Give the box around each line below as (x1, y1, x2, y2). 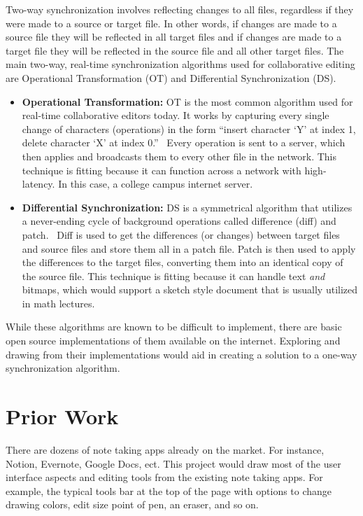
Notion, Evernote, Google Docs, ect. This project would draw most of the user (6, 456, 341, 470)
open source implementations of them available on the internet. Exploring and (6, 333, 341, 348)
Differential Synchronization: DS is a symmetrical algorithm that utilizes (22, 200, 353, 214)
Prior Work (6, 402, 119, 431)
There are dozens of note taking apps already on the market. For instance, (6, 442, 325, 456)
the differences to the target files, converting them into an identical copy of (22, 255, 343, 270)
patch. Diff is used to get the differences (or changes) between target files (22, 227, 340, 242)
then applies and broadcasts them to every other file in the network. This (22, 148, 337, 163)
